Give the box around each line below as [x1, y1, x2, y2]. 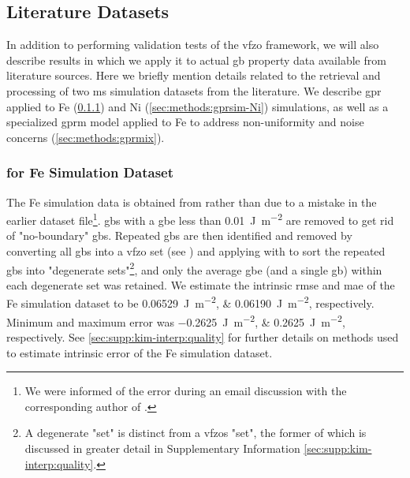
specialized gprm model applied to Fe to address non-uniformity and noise [6, 114, 364, 130]
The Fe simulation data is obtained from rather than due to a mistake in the [6, 193, 377, 210]
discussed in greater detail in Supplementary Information [24, 439, 300, 456]
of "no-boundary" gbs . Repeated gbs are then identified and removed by [6, 227, 352, 244]
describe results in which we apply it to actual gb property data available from [6, 51, 386, 68]
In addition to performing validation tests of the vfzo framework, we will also [6, 36, 379, 53]
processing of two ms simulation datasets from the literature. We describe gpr [6, 82, 382, 99]
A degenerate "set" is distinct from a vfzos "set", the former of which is [24, 424, 367, 441]
